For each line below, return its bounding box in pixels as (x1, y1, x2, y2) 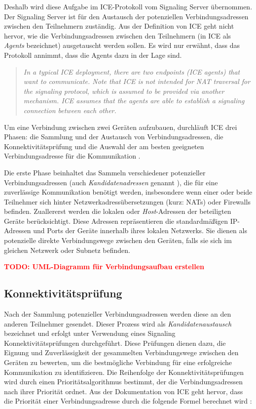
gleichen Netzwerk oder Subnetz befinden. (4, 245, 130, 255)
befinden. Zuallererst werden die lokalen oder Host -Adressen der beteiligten (4, 206, 231, 216)
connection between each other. (23, 105, 116, 115)
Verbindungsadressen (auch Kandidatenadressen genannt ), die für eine (4, 177, 218, 187)
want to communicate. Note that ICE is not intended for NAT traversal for (23, 76, 251, 86)
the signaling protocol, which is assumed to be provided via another (23, 85, 224, 96)
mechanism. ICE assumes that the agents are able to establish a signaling (23, 95, 245, 106)
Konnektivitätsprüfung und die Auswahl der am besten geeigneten (4, 141, 204, 151)
